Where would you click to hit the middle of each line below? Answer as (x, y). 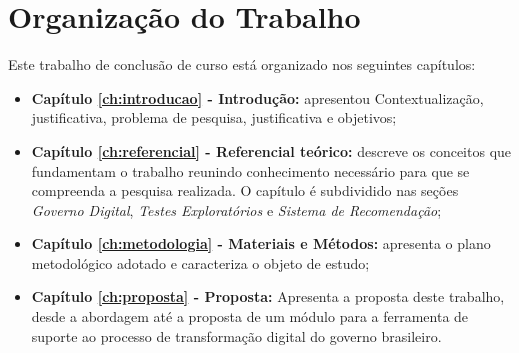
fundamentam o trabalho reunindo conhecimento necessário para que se (250, 170)
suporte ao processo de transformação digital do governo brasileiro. (236, 335)
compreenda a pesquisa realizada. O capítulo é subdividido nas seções (245, 190)
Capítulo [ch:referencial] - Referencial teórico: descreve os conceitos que (271, 150)
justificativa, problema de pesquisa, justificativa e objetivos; (214, 117)
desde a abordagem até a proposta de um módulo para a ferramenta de (250, 316)
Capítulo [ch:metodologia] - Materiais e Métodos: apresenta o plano (261, 243)
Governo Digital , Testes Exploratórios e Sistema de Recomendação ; (236, 209)
